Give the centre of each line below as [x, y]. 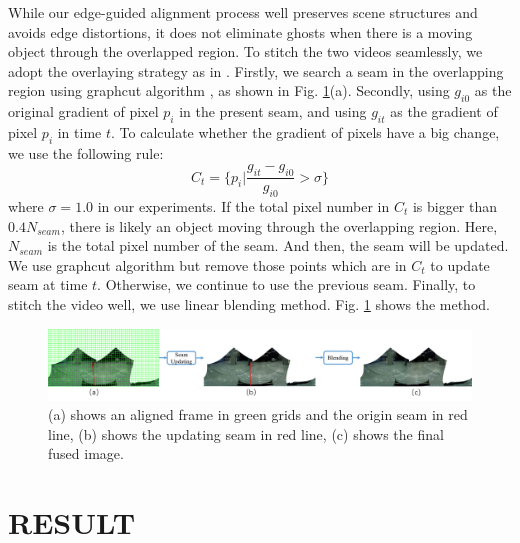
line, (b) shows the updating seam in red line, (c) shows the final [246, 433]
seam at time [48, 284]
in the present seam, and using [273, 111]
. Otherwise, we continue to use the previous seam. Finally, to [286, 284]
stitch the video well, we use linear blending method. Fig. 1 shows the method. [249, 303]
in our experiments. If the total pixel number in [243, 205]
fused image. [86, 453]
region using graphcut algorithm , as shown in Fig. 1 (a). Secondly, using [229, 90]
